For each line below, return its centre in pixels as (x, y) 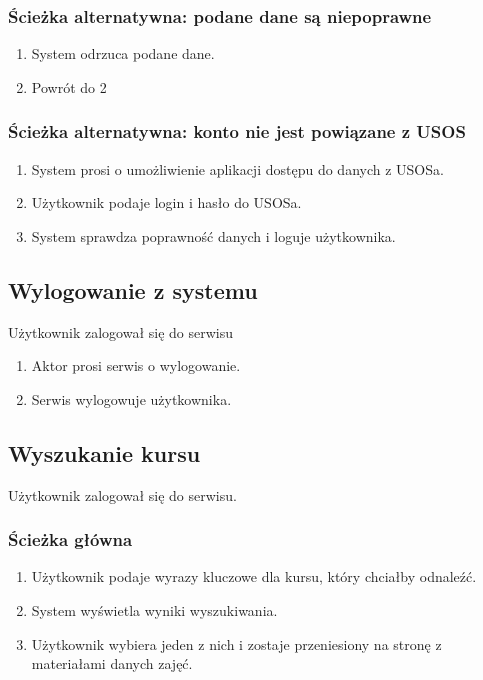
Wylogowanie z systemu (133, 289)
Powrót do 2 (69, 86)
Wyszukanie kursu (104, 452)
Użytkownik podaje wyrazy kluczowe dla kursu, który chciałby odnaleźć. (254, 576)
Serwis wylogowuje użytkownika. (131, 398)
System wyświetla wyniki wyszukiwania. (154, 610)
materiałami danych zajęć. (112, 663)
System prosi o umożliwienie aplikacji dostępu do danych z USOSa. (237, 168)
